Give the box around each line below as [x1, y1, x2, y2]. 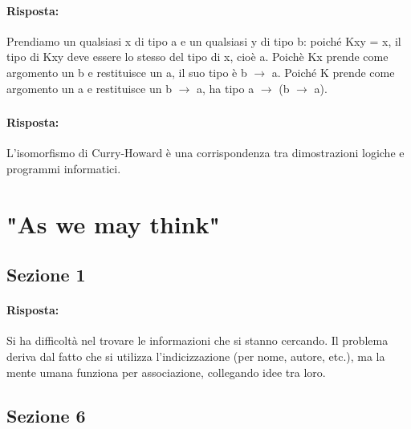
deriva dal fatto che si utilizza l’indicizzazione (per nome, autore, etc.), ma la [6, 348, 385, 365]
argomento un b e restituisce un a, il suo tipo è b [6, 63, 247, 80]
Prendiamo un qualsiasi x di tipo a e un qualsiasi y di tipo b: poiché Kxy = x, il [6, 32, 401, 49]
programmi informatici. [6, 160, 121, 176]
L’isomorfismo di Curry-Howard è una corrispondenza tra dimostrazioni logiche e [6, 144, 405, 161]
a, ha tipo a [197, 79, 254, 96]
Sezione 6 [6, 403, 86, 427]
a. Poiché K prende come [271, 63, 395, 80]
